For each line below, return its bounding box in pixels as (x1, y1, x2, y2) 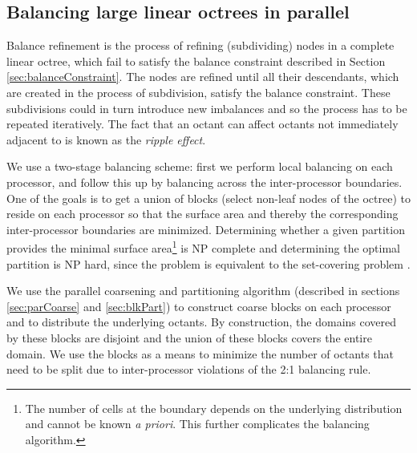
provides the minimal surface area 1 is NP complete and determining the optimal (6, 237, 400, 256)
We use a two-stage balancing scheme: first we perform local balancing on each (6, 158, 393, 175)
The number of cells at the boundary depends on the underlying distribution (25, 399, 403, 416)
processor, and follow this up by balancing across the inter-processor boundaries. (6, 173, 403, 190)
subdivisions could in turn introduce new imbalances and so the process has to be (6, 99, 407, 116)
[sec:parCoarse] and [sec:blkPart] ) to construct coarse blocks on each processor (6, 297, 391, 314)
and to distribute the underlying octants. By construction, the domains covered (6, 313, 397, 330)
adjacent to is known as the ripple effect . (6, 131, 206, 148)
